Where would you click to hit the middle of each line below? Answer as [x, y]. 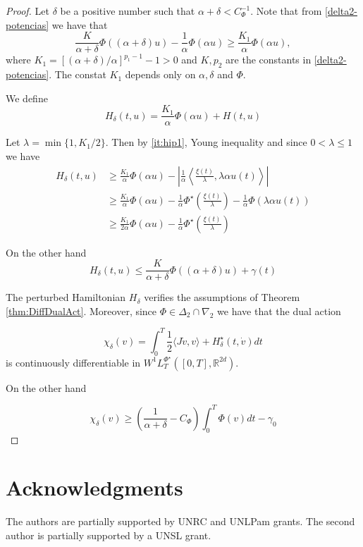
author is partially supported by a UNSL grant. [109, 535]
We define [27, 98]
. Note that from [286, 11]
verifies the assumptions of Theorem [222, 297]
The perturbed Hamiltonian [66, 297]
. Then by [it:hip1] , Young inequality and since [206, 142]
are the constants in [269, 60]
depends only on [160, 74]
